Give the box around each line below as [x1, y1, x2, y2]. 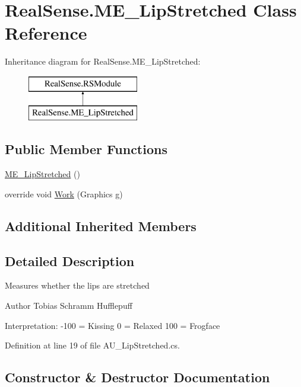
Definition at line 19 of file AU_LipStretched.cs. [5, 339, 180, 351]
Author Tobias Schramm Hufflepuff [5, 299, 132, 312]
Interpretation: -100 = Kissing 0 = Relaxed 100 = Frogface [5, 319, 220, 331]
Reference [5, 21, 87, 45]
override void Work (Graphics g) [5, 187, 123, 200]
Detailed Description [5, 251, 135, 270]
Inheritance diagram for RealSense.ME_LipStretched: [5, 55, 201, 68]
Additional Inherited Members [5, 216, 197, 235]
